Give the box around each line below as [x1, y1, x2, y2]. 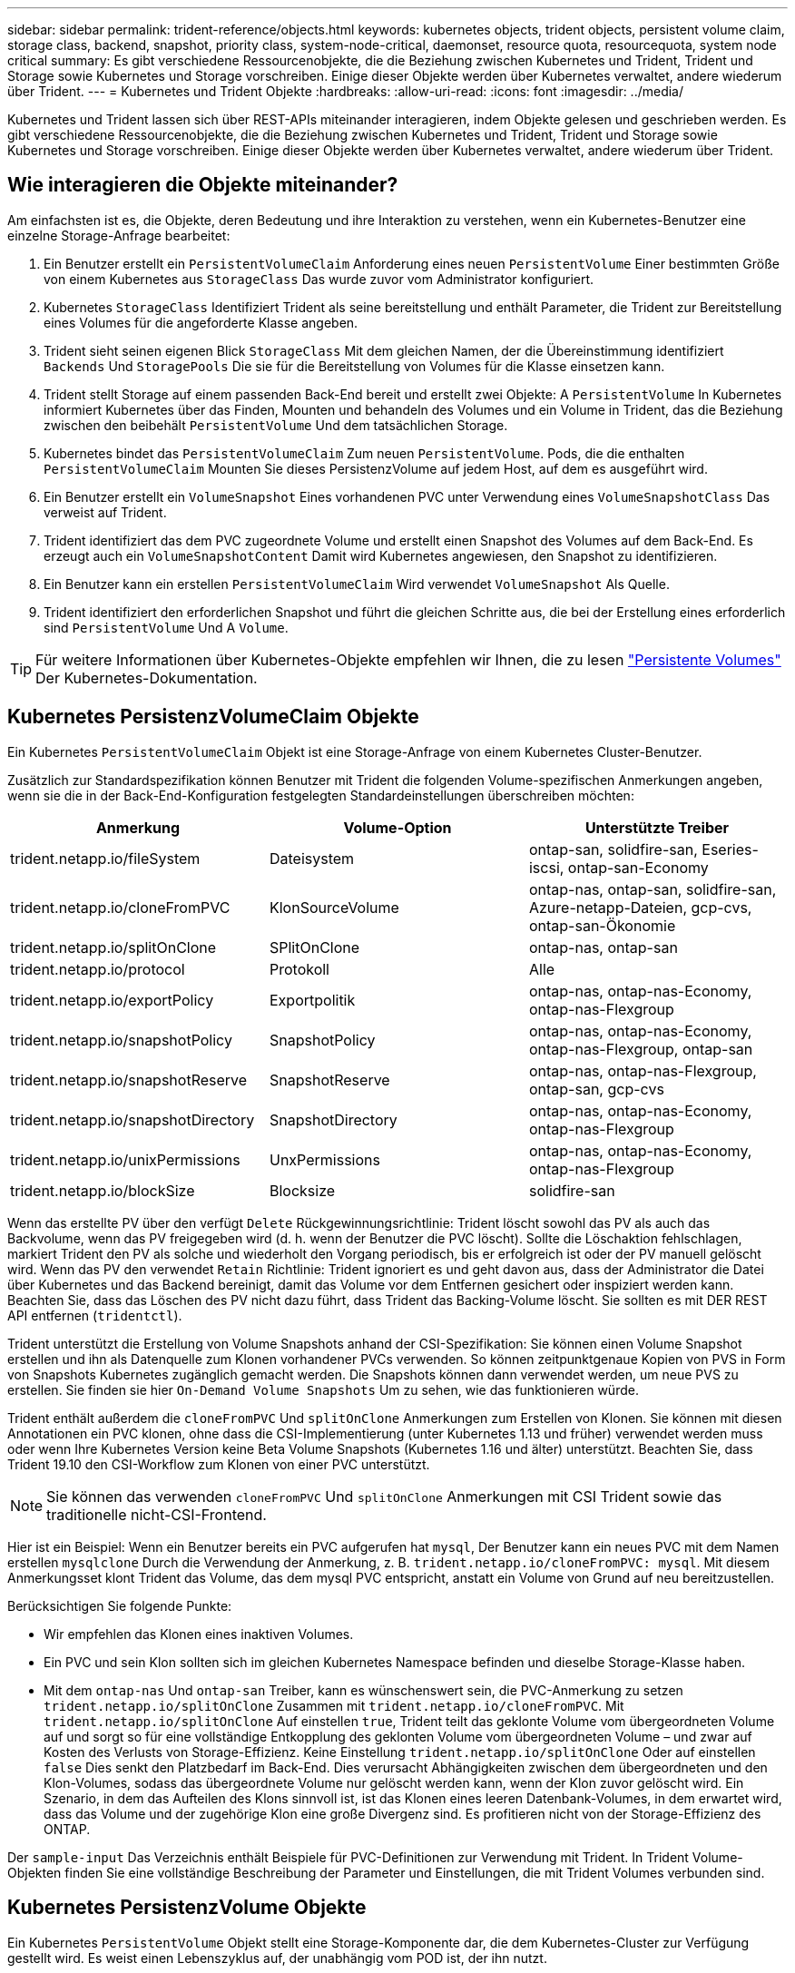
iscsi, [528, 858, 564, 877]
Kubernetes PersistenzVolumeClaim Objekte [7, 705, 419, 729]
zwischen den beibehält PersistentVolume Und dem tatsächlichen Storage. [44, 417, 508, 433]
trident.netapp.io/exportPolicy [10, 990, 214, 1009]
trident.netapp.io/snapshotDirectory [10, 1110, 255, 1129]
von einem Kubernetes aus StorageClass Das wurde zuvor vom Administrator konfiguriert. [44, 270, 594, 287]
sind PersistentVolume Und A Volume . [44, 619, 289, 635]
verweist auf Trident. [44, 504, 167, 520]
